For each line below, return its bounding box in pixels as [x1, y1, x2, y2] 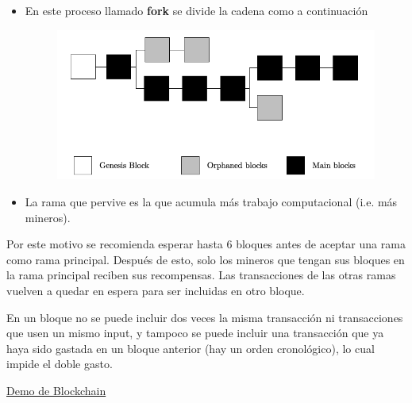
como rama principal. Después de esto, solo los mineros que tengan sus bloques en [6, 251, 405, 267]
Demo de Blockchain [6, 382, 106, 398]
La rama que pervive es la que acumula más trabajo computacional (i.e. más [25, 193, 398, 209]
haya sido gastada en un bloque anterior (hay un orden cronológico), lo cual [6, 340, 375, 356]
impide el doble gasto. [6, 355, 113, 372]
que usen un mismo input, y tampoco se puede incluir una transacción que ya [6, 324, 384, 341]
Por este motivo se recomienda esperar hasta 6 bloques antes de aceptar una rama [6, 236, 406, 252]
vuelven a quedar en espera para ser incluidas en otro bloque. [6, 282, 305, 298]
